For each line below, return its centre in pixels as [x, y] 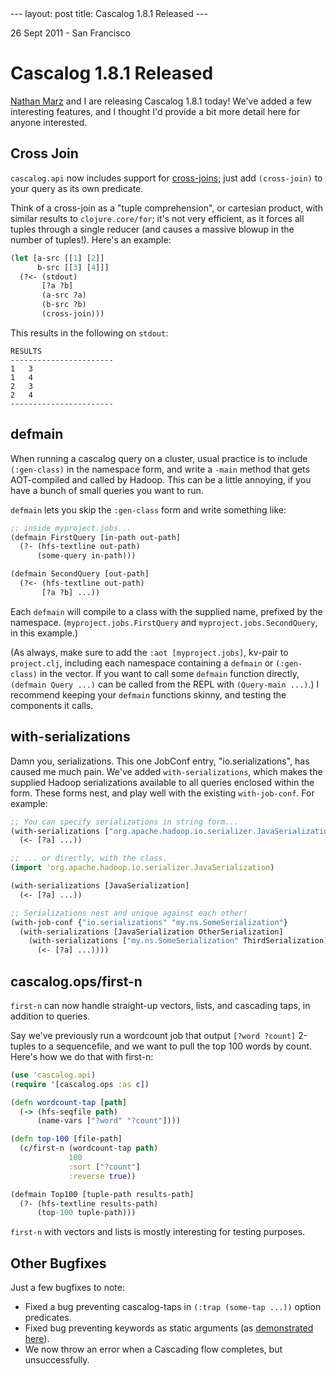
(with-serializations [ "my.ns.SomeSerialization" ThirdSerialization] [178, 941]
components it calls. [52, 705]
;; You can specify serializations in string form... [125, 822]
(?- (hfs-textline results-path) [89, 1203]
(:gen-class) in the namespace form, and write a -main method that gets [160, 469]
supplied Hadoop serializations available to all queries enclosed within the [162, 782]
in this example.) [44, 633]
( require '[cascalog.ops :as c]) [80, 1084]
